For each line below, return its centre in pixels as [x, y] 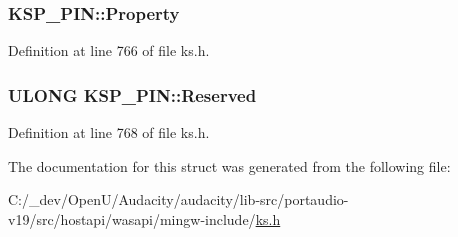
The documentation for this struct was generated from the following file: [229, 165]
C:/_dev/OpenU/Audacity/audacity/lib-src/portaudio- [178, 199]
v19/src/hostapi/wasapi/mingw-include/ [132, 218]
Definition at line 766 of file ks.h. [109, 50]
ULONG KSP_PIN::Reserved [132, 94]
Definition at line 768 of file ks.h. [109, 132]
